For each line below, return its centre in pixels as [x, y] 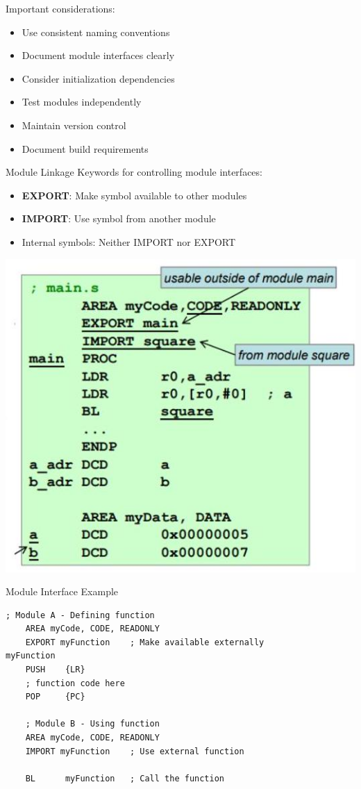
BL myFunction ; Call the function [125, 778]
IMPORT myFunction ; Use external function [135, 751]
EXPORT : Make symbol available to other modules [134, 195]
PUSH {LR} [55, 670]
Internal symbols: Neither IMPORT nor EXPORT [129, 241]
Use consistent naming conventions [96, 32]
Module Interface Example [62, 591]
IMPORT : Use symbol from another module [119, 218]
